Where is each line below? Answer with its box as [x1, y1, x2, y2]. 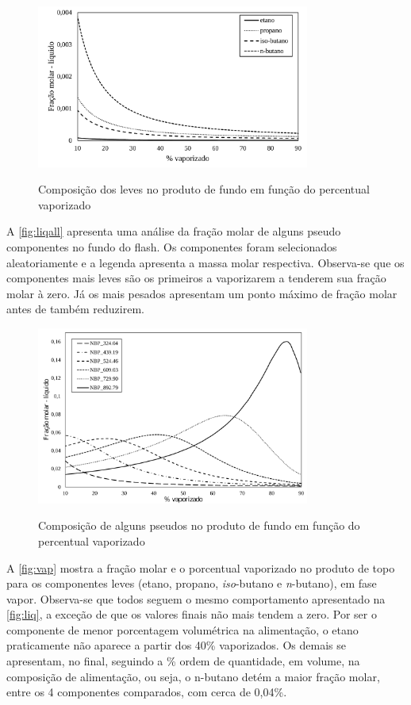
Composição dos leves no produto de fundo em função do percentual [38, 181, 370, 197]
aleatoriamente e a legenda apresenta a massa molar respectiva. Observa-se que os [6, 254, 405, 270]
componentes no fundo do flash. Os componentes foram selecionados [6, 238, 337, 255]
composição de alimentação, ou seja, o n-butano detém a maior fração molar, [6, 668, 380, 684]
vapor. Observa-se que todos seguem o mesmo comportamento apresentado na [6, 590, 386, 607]
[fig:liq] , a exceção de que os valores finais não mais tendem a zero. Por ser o [6, 606, 377, 623]
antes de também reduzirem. [6, 301, 144, 317]
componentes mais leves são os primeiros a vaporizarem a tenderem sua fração [6, 270, 386, 286]
